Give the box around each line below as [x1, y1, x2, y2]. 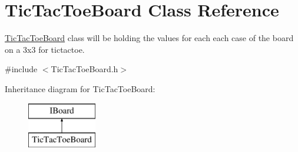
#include [5, 63, 38, 75]
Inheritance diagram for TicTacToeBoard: [5, 82, 155, 94]
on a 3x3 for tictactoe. [5, 43, 85, 55]
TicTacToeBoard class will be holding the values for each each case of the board [5, 32, 294, 44]
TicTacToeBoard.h [51, 63, 118, 75]
